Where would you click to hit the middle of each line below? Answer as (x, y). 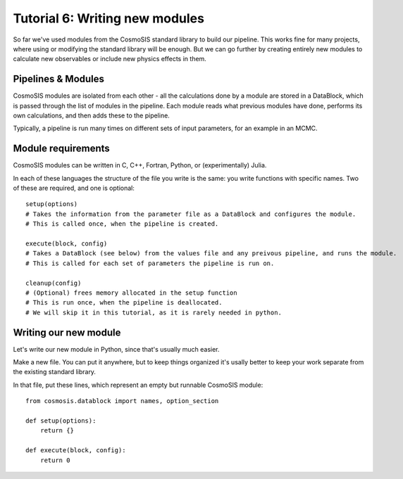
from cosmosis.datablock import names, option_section (122, 401)
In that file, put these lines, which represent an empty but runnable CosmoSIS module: (138, 385)
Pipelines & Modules (59, 79)
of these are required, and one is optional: (74, 188)
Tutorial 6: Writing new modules (108, 18)
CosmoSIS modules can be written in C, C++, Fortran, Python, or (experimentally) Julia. (140, 165)
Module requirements (62, 149)
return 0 (55, 460)
